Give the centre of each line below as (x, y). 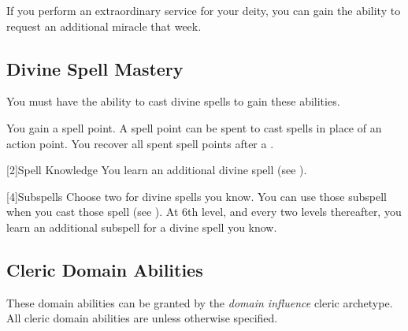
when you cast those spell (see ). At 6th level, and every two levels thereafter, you (204, 212)
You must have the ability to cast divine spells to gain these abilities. (173, 101)
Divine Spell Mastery (95, 68)
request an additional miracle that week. (104, 26)
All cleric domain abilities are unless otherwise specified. (142, 318)
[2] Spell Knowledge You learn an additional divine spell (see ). (157, 170)
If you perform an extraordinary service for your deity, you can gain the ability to (204, 10)
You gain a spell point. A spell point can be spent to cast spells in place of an (194, 127)
